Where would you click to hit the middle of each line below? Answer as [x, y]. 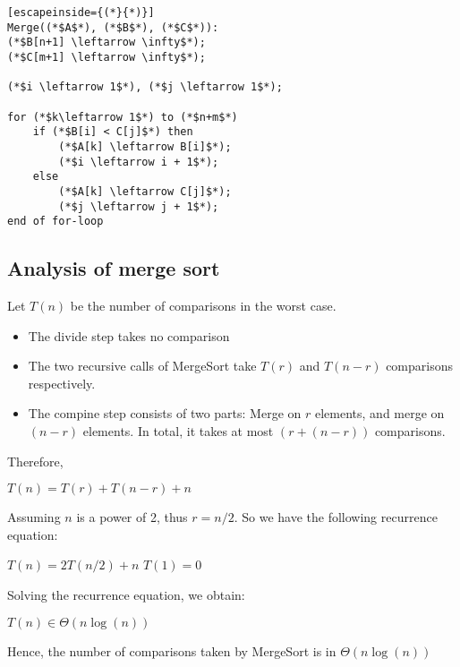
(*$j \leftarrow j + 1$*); [139, 206]
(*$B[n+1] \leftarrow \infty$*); [106, 43]
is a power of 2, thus [132, 517]
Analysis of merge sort [114, 268]
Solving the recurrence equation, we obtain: [126, 594]
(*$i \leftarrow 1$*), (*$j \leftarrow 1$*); [145, 87]
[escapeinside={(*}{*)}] [81, 13]
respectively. [62, 383]
